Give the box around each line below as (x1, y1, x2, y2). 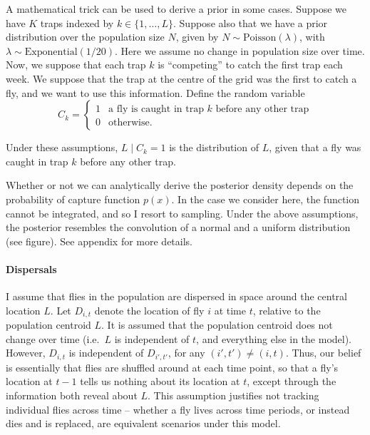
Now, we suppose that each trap (6, 57, 146, 72)
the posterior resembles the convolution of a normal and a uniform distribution (6, 220, 351, 235)
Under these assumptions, (6, 140, 118, 155)
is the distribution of (169, 140, 259, 155)
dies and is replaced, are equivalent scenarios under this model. (6, 416, 281, 431)
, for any (168, 345, 205, 360)
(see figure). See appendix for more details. (6, 233, 192, 248)
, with (299, 29, 325, 44)
